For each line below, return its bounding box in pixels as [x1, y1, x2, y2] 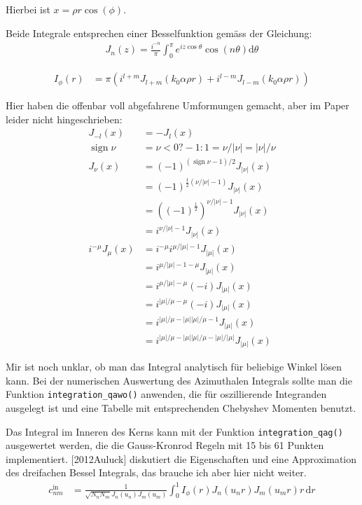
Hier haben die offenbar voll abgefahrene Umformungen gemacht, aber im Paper [6, 98, 349, 113]
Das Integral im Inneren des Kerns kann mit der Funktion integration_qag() [6, 424, 343, 438]
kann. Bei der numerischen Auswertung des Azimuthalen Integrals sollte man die [6, 373, 352, 387]
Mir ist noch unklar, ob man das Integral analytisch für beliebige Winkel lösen [6, 359, 342, 374]
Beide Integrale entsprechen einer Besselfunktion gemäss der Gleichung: [6, 25, 312, 40]
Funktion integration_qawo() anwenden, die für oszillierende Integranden [6, 387, 327, 401]
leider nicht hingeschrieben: [6, 111, 123, 126]
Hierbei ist [6, 2, 50, 16]
